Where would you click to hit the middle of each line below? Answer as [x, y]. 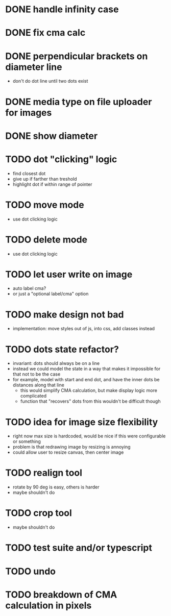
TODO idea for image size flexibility [82, 422]
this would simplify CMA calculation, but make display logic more [89, 390]
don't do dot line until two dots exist [50, 81]
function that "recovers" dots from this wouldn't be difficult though [90, 401]
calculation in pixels [48, 605]
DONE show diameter [52, 136]
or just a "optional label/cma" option [51, 294]
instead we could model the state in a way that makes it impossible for [87, 369]
